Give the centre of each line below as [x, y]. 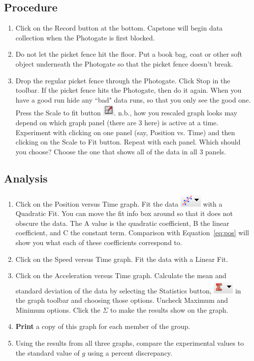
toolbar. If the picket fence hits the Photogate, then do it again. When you [128, 90]
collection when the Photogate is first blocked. [85, 37]
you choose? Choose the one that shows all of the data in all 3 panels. [121, 151]
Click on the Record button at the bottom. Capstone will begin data [119, 28]
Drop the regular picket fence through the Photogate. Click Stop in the [123, 80]
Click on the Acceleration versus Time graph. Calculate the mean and [121, 275]
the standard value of [48, 352]
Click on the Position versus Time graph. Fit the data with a [119, 203]
